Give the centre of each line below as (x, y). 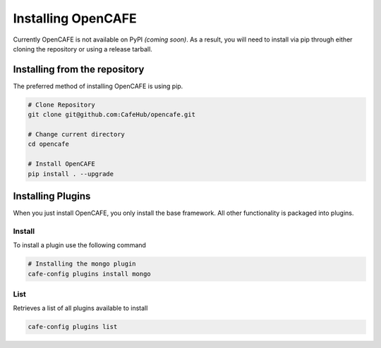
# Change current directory (76, 134)
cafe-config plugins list (73, 327)
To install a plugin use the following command (79, 245)
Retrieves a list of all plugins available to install (80, 308)
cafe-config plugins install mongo (89, 274)
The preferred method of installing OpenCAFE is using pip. (98, 86)
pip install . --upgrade (71, 174)
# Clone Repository (61, 105)
